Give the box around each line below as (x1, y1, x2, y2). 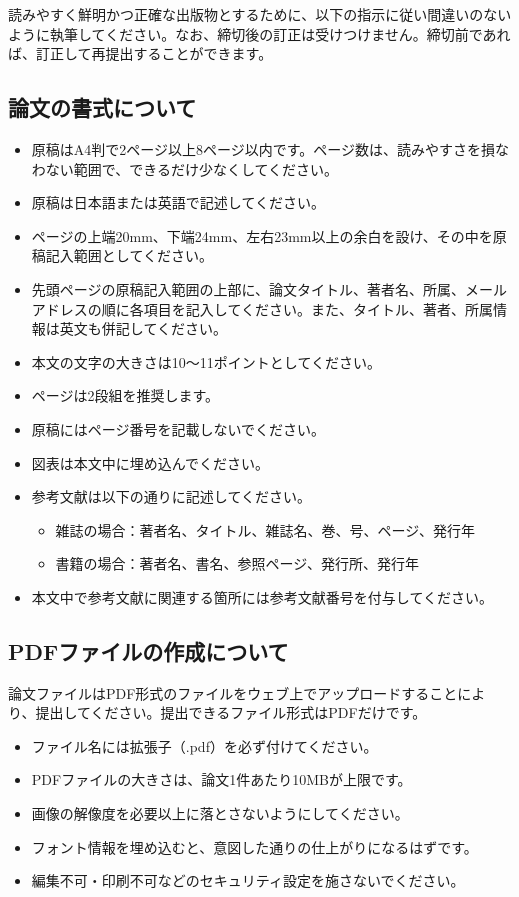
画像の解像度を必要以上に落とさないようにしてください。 (31, 803, 409, 824)
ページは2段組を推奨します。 (31, 385, 220, 406)
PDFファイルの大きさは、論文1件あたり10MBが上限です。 (31, 769, 412, 790)
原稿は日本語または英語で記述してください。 (31, 192, 325, 213)
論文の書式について (8, 92, 197, 123)
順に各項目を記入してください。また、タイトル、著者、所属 (101, 298, 493, 319)
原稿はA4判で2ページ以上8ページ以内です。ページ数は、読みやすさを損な (31, 138, 510, 159)
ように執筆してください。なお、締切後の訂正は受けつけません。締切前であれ (8, 23, 511, 44)
